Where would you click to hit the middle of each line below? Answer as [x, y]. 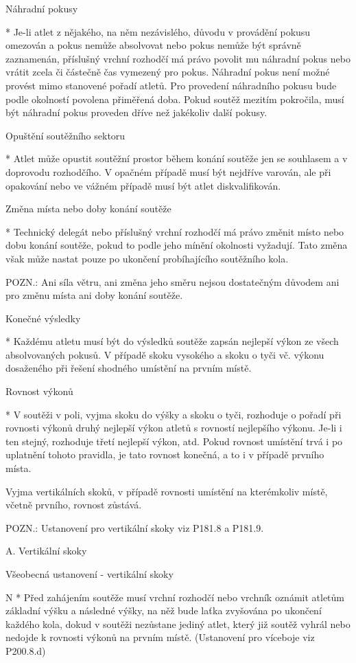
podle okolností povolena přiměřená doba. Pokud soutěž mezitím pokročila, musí [175, 99]
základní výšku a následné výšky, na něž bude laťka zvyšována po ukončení [164, 610]
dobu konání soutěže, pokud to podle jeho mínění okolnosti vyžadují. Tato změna [177, 245]
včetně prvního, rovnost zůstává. [74, 505]
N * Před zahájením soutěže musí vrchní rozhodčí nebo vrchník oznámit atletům [175, 597]
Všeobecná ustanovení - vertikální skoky [90, 574]
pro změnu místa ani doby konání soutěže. [94, 295]
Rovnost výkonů [39, 391]
